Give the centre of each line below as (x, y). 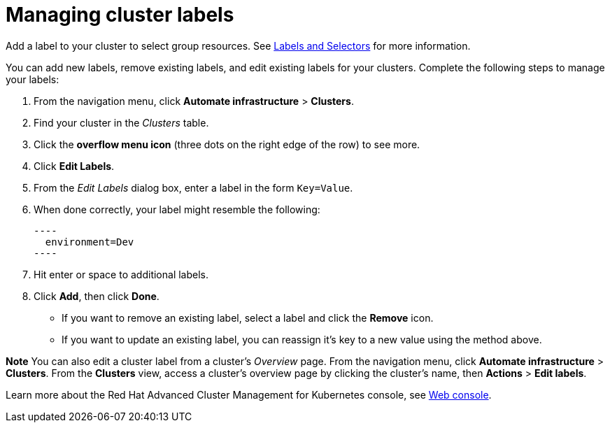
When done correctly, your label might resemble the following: (177, 209)
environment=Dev (90, 242)
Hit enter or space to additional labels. (121, 274)
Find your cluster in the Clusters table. (121, 122)
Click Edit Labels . (74, 166)
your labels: (33, 79)
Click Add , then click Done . (97, 296)
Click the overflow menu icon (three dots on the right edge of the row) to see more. (227, 144)
